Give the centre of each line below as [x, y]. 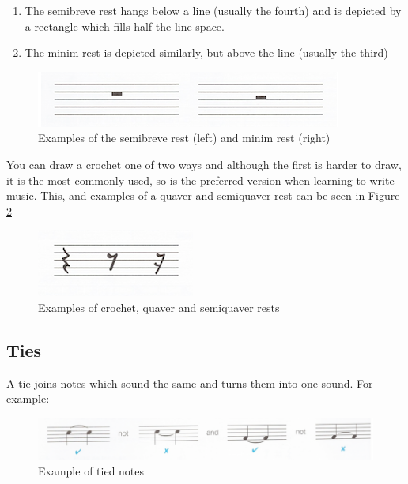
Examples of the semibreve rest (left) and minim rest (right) [184, 138]
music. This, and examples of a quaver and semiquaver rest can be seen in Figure [203, 195]
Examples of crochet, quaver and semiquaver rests [159, 307]
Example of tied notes [91, 471]
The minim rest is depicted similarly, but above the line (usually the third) [206, 53]
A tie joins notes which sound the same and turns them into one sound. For [190, 383]
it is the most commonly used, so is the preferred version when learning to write [200, 180]
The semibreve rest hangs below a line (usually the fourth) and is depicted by [213, 10]
